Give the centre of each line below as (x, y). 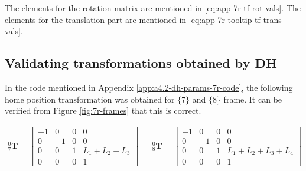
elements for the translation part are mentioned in (96, 19)
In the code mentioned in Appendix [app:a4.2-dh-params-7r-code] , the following (149, 87)
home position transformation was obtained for (90, 99)
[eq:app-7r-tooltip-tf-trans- (237, 19)
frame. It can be (253, 99)
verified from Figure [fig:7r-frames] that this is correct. (103, 111)
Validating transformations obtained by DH (141, 63)
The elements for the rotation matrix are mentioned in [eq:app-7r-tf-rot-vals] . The (153, 8)
